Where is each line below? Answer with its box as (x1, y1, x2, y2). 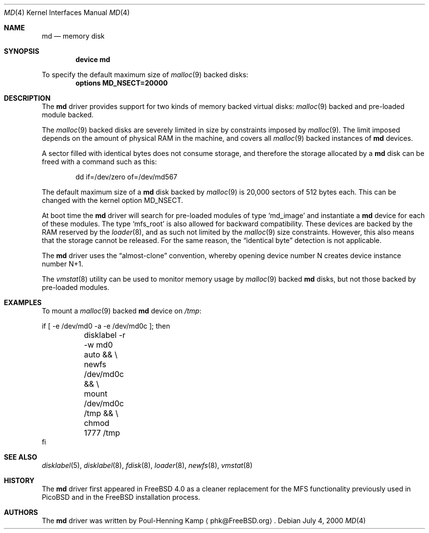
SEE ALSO (4, 453, 37, 461)
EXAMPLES (4, 298, 42, 307)
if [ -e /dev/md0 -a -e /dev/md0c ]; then (42, 322, 170, 330)
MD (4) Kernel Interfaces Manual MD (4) (4, 8, 130, 17)
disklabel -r (84, 330, 126, 340)
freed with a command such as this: (42, 157, 157, 166)
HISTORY (4, 476, 35, 485)
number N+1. (42, 260, 83, 268)
